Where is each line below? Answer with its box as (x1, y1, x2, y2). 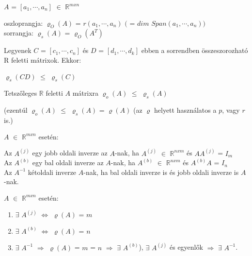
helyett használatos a (154, 105, 217, 115)
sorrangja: (4, 28, 33, 38)
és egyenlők (170, 242, 203, 252)
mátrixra (72, 88, 99, 98)
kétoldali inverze (28, 167, 77, 177)
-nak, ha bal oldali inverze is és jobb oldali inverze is (83, 167, 239, 177)
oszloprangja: (4, 17, 43, 28)
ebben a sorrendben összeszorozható (141, 45, 248, 55)
